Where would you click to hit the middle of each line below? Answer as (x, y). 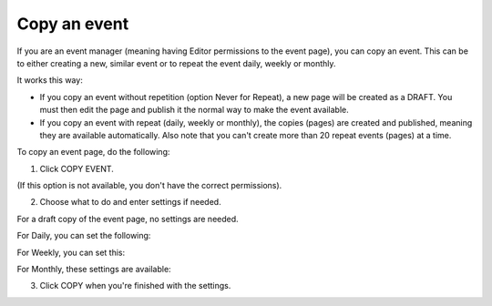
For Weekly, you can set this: (71, 252)
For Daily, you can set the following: (84, 236)
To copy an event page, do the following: (93, 152)
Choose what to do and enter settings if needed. (131, 202)
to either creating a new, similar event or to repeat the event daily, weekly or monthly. (176, 63)
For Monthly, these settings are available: (94, 270)
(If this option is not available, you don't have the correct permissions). (149, 186)
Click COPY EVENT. (77, 168)
